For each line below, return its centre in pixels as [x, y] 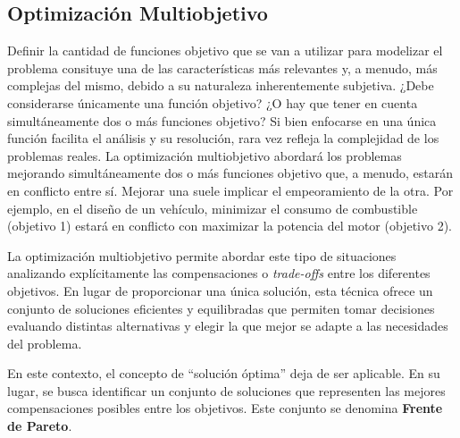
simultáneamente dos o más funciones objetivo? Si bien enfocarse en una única [222, 120]
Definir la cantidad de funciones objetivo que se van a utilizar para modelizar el [225, 51]
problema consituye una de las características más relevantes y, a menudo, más [222, 67]
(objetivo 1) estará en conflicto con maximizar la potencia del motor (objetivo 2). [230, 226]
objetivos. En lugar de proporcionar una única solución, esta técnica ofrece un [220, 290]
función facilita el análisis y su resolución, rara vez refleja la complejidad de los [223, 138]
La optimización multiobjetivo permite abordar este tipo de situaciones [202, 255]
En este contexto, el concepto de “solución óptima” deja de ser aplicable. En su [224, 373]
